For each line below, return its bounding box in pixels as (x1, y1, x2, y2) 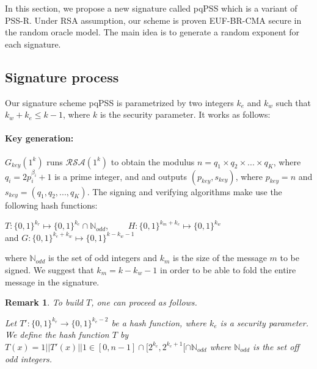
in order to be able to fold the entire (159, 263, 296, 276)
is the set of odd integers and (48, 251, 158, 264)
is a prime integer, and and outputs (54, 170, 188, 182)
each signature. (5, 37, 61, 50)
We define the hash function (5, 328, 109, 341)
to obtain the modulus (111, 155, 195, 168)
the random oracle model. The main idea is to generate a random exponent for (5, 26, 300, 38)
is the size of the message (173, 251, 267, 264)
